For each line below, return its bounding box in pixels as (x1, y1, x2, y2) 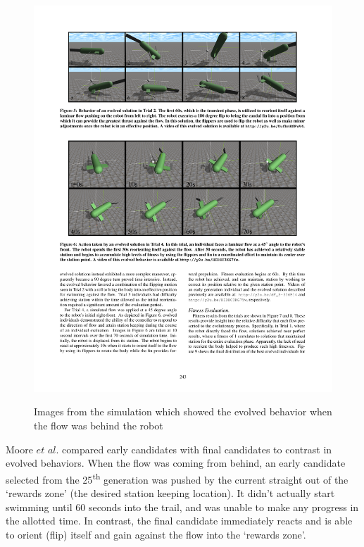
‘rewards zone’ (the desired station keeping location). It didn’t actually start (6, 486, 335, 501)
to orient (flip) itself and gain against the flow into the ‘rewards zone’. (6, 527, 306, 541)
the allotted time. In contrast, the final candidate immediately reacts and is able (6, 513, 353, 528)
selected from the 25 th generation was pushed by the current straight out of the (6, 470, 349, 486)
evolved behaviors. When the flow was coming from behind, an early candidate (6, 455, 346, 470)
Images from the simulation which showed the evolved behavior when (34, 404, 332, 419)
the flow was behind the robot (34, 418, 163, 433)
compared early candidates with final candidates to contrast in (62, 441, 332, 456)
